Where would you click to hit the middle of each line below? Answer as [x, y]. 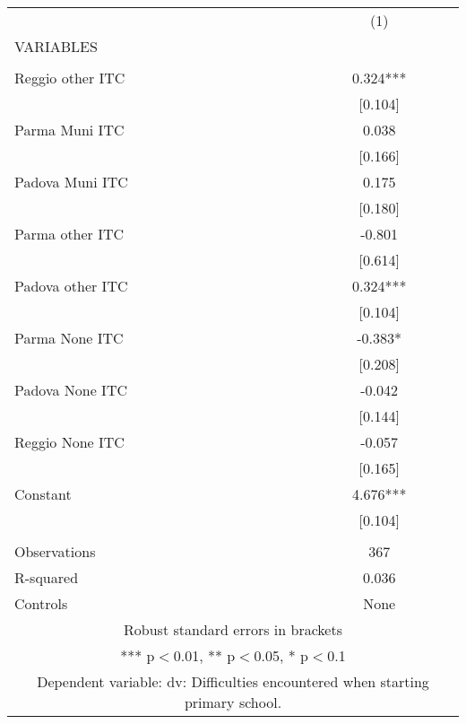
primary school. [233, 702]
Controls [41, 603]
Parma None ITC [69, 338]
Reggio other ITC [70, 78]
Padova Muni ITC [71, 182]
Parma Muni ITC [69, 130]
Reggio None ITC [69, 442]
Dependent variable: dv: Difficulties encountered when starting [233, 681]
